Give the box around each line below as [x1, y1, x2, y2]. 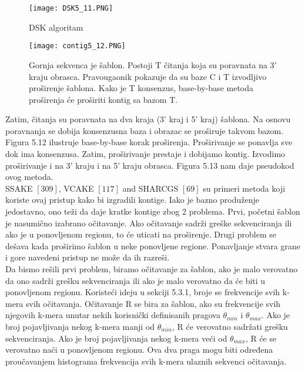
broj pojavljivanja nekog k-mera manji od [5, 320, 155, 332]
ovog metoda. [5, 171, 53, 183]
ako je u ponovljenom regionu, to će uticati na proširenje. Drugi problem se [5, 228, 277, 240]
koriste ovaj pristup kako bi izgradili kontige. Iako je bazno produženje [5, 193, 260, 206]
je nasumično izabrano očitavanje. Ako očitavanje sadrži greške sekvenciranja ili [5, 216, 292, 229]
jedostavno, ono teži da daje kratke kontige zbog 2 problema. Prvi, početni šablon [5, 205, 300, 218]
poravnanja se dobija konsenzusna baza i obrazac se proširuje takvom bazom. [5, 124, 284, 136]
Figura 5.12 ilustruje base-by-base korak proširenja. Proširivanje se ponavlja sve [5, 136, 293, 148]
